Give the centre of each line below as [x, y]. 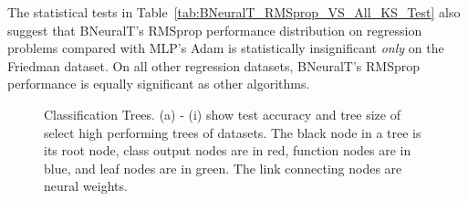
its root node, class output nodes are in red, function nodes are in [228, 150]
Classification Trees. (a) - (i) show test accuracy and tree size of [222, 114]
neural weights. [86, 186]
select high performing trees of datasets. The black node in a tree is [233, 132]
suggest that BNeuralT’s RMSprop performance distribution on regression [215, 30]
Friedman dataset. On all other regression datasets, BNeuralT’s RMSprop [214, 65]
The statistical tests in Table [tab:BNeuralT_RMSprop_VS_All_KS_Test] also [234, 12]
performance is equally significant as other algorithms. [159, 84]
